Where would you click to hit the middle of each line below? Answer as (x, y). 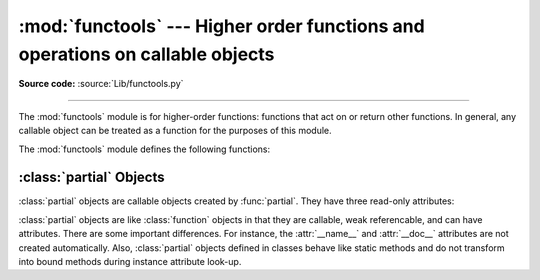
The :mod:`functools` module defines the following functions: (144, 149)
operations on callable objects (146, 54)
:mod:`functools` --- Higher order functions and (221, 26)
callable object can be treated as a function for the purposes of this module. (175, 131)
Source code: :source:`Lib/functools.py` (101, 84)
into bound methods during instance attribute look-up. (130, 261)
